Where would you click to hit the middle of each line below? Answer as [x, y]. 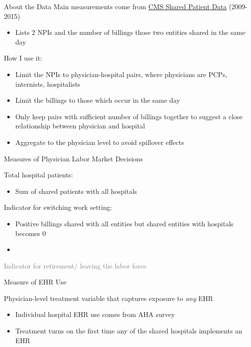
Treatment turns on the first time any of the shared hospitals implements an [129, 331]
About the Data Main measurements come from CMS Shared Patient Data [115, 6]
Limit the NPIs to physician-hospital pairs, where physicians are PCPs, [121, 74]
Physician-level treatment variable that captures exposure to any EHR [109, 298]
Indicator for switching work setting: [58, 207]
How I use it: [23, 58]
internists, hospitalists [48, 84]
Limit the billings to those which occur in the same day [98, 100]
